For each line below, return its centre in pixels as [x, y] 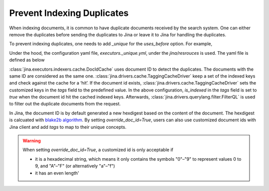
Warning [32, 141]
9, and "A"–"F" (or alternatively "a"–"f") [75, 166]
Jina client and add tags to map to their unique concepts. [68, 127]
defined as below [27, 60]
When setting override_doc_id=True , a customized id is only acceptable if [98, 150]
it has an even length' [57, 173]
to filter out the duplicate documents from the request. [65, 104]
